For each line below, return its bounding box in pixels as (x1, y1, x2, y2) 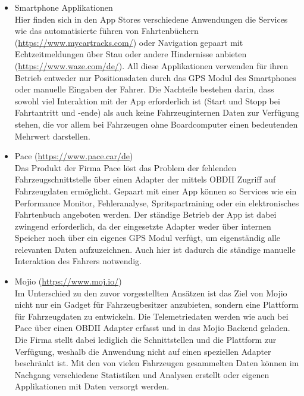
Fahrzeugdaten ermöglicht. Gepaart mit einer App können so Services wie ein (14, 184, 297, 197)
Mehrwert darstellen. (14, 129, 90, 142)
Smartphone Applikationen (14, 1, 113, 13)
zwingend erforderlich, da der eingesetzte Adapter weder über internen (14, 219, 271, 232)
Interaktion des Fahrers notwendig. (14, 255, 142, 267)
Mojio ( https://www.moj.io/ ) (14, 275, 122, 287)
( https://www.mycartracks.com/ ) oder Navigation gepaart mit (14, 36, 243, 48)
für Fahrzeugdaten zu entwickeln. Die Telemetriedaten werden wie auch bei (14, 310, 289, 322)
